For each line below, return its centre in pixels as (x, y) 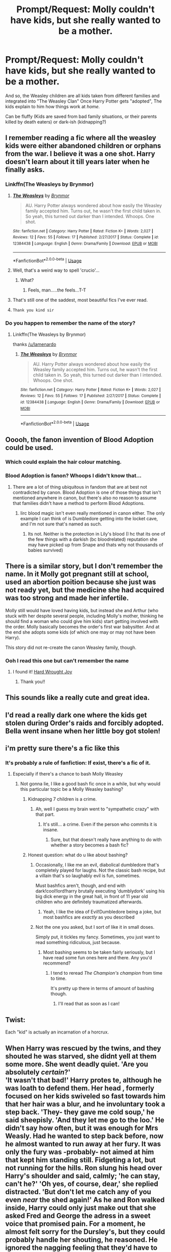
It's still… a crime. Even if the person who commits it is (100, 824)
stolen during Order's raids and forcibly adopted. (84, 723)
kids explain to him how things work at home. (53, 106)
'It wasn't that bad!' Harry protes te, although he (83, 1080)
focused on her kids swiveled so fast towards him (85, 1096)
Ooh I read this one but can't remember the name (67, 661)
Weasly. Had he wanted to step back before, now (84, 1136)
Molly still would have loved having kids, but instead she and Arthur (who (82, 610)
